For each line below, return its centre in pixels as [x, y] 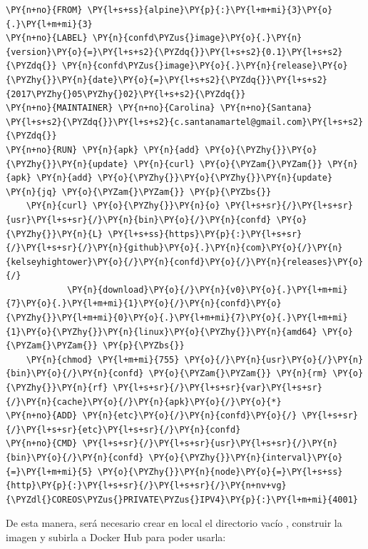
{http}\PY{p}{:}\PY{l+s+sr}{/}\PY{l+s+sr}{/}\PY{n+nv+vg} [146, 486]
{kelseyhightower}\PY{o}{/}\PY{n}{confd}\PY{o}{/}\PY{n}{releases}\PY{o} [185, 262]
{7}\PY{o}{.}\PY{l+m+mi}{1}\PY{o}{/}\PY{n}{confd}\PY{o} [144, 304]
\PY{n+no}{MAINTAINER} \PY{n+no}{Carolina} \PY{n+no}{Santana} [159, 108]
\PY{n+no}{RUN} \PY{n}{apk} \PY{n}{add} [103, 150]
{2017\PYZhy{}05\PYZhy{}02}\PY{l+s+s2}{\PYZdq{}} [126, 94]
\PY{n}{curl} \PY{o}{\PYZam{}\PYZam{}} [228, 164]
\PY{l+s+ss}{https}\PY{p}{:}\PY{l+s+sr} [205, 234]
